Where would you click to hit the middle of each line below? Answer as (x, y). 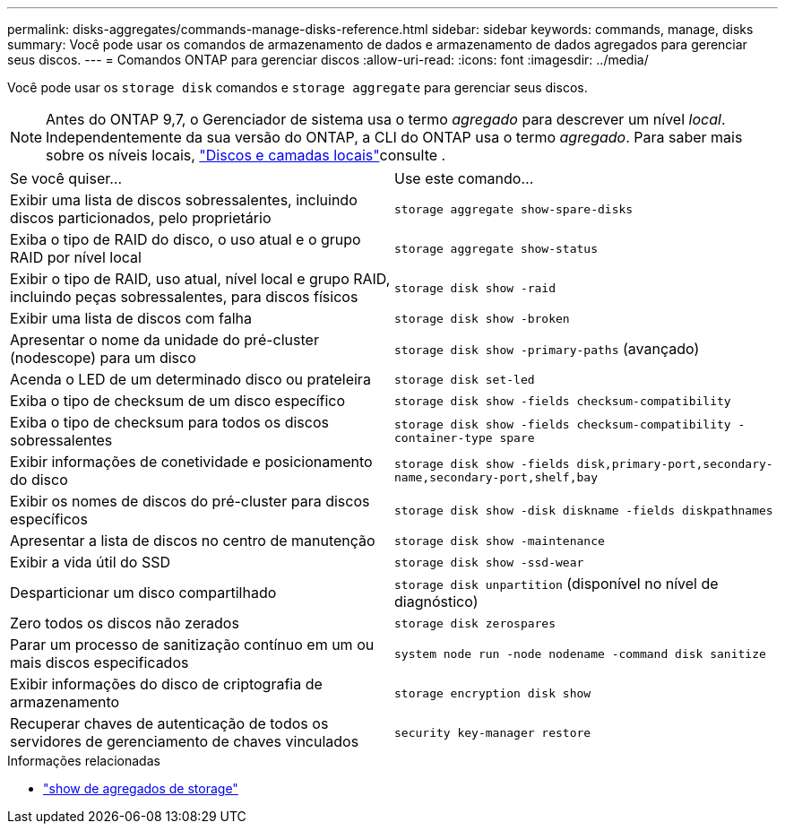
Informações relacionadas (84, 761)
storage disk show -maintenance (500, 541)
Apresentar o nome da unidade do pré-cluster (164, 340)
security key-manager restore (493, 732)
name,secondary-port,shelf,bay (496, 477)
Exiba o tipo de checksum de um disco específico (178, 401)
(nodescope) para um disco (103, 358)
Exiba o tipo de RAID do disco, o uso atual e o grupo (185, 239)
